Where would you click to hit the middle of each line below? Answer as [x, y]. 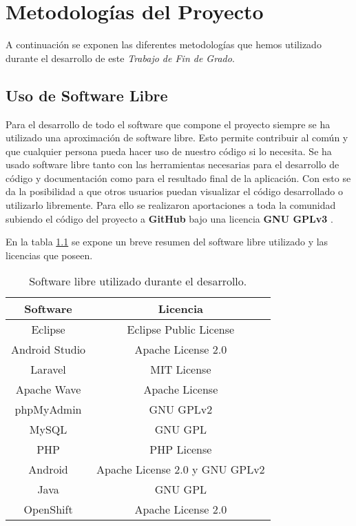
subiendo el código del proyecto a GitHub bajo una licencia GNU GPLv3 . [169, 218]
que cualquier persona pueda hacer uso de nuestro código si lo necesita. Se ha [169, 151]
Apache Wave [48, 390]
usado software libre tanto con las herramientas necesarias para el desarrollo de [172, 164]
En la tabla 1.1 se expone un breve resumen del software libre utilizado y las [167, 242]
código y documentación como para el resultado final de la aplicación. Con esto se [178, 178]
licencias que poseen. [49, 255]
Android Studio [49, 350]
